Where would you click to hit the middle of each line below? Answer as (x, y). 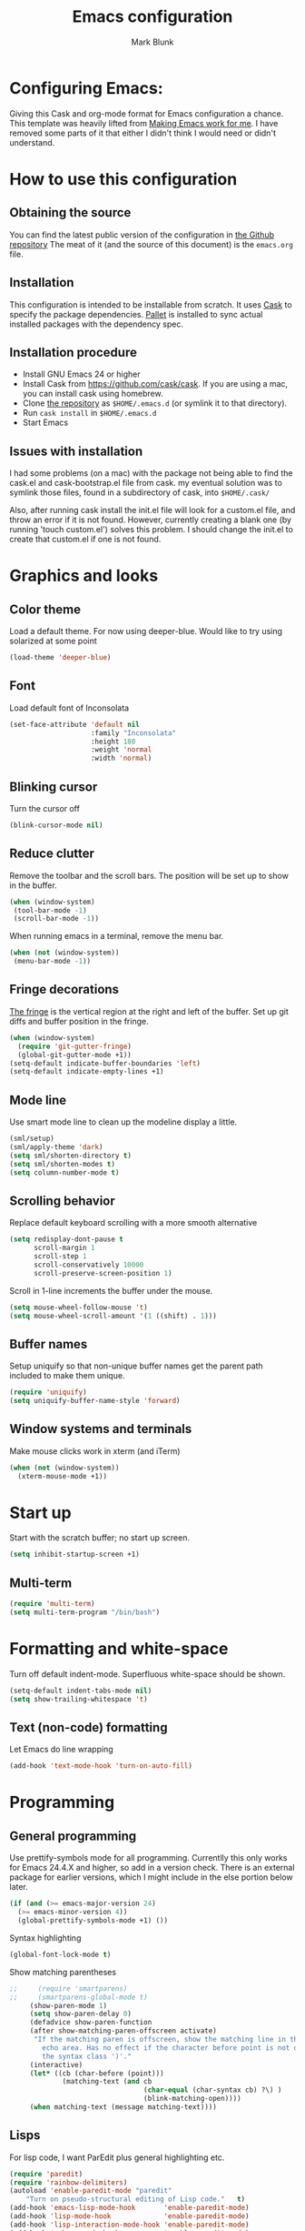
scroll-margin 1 (64, 1248)
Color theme (45, 609)
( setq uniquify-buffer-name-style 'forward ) (95, 1401)
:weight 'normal (121, 750)
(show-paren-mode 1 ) (68, 2005)
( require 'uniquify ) (49, 1393)
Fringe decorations (64, 989)
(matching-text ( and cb (107, 2082)
